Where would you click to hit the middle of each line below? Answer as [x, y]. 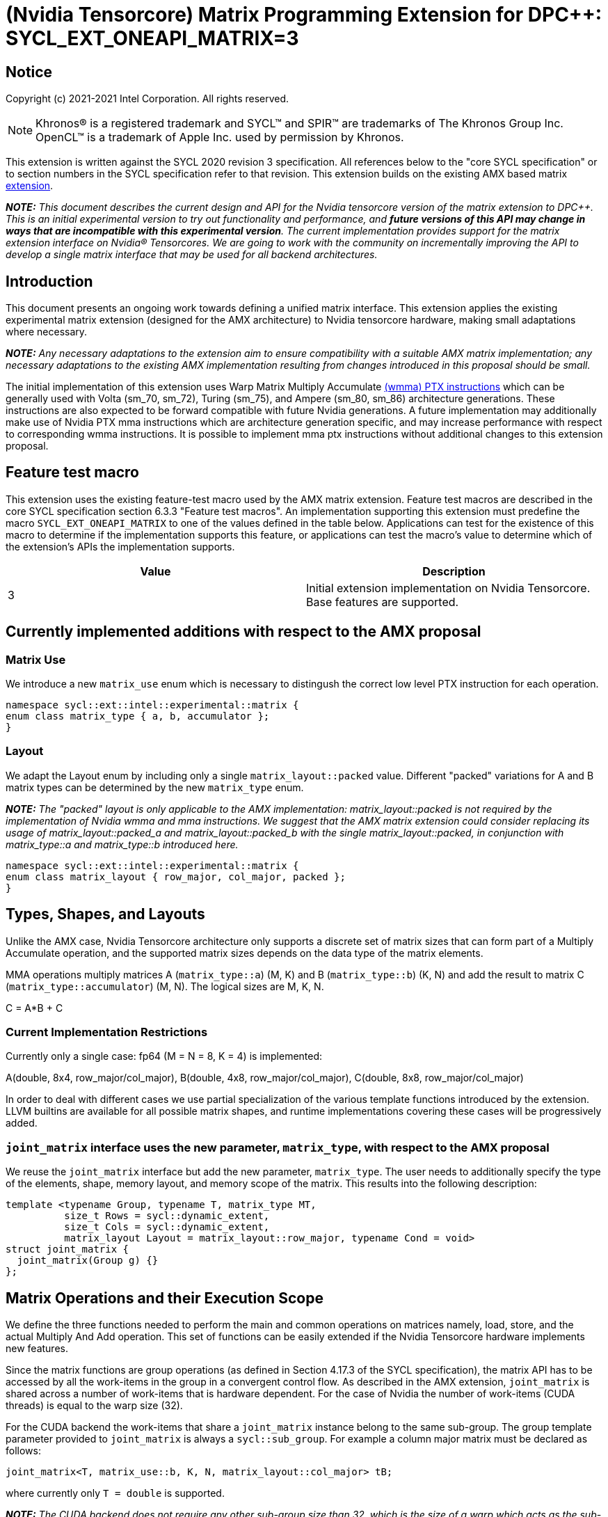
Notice [29, 72]
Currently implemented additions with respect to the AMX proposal [243, 632]
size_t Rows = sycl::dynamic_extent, [167, 1216]
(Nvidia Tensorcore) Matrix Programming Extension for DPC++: [304, 15]
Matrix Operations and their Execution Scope [165, 1298]
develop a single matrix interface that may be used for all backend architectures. [192, 255]
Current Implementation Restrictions [107, 1032]
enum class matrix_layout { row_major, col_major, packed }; [176, 876]
